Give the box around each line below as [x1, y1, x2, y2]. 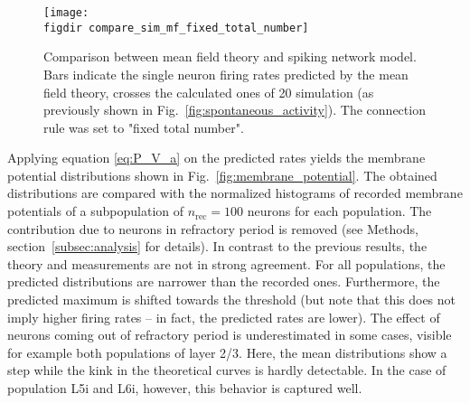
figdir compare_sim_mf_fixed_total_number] [43, 21, 309, 34]
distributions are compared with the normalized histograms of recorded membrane [7, 183, 463, 202]
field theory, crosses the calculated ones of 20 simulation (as [43, 82, 374, 101]
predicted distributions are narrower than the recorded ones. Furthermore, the [7, 272, 440, 291]
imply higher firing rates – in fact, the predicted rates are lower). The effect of [7, 307, 440, 326]
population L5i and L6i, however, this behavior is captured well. [7, 379, 362, 397]
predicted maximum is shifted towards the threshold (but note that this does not [7, 290, 456, 309]
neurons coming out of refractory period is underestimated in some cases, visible [7, 325, 452, 344]
